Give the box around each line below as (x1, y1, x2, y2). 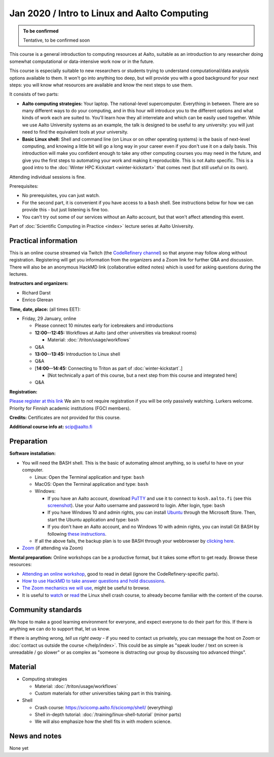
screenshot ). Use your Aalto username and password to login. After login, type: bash (47, 503, 225, 509)
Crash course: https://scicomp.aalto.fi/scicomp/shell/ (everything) (35, 704, 173, 710)
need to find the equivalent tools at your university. (22, 129, 129, 135)
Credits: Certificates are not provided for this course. (9, 414, 121, 421)
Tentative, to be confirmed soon (23, 37, 90, 43)
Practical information (9, 236, 78, 245)
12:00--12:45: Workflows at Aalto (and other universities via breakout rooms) (35, 330, 197, 336)
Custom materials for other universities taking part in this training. (35, 690, 172, 696)
